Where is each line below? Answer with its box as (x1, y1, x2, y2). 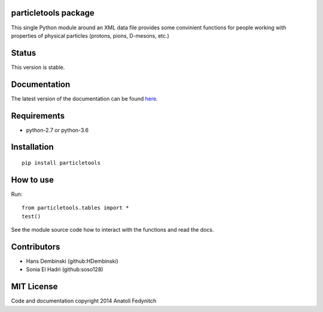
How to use (11, 174, 54, 185)
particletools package (11, 8, 95, 18)
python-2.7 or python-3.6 (26, 126, 89, 134)
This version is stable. (11, 63, 65, 71)
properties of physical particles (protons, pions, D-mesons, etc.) (11, 32, 170, 39)
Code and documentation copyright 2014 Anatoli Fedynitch (11, 297, 157, 305)
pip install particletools (22, 159, 101, 166)
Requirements (11, 111, 65, 121)
